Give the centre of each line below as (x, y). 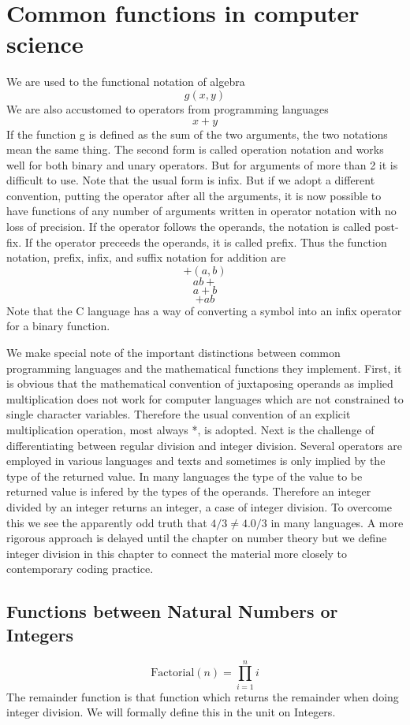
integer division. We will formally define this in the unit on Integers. (171, 712)
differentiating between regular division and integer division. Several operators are (204, 445)
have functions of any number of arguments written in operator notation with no (201, 211)
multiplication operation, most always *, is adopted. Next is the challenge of (190, 429)
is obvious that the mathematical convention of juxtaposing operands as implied (200, 383)
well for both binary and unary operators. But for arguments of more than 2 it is (202, 164)
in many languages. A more (337, 522)
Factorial (173, 673)
